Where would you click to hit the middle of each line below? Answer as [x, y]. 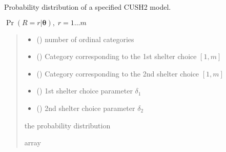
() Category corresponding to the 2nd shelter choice [118, 73]
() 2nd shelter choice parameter [86, 108]
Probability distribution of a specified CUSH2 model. [88, 7]
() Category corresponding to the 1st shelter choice [117, 56]
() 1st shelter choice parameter [85, 91]
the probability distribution [67, 125]
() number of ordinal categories [85, 39]
